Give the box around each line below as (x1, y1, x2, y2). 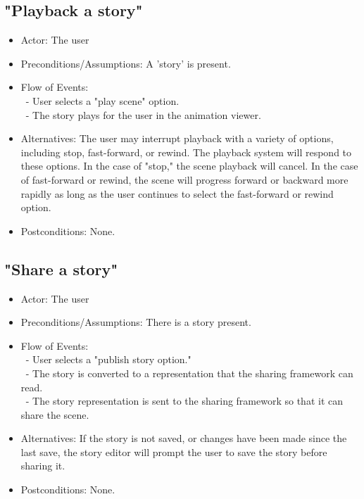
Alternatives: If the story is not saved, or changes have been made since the (20, 431, 347, 446)
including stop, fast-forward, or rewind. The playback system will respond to (20, 144, 352, 159)
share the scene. (20, 407, 89, 422)
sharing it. (20, 458, 65, 473)
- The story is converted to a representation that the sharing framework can (25, 365, 353, 380)
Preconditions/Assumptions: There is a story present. (20, 315, 251, 329)
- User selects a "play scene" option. (25, 93, 180, 108)
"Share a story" (4, 258, 118, 279)
